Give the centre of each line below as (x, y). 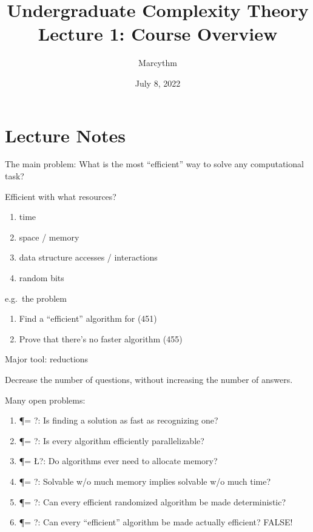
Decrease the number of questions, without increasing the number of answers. (149, 379)
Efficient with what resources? (61, 196)
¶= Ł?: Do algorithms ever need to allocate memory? (118, 461)
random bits (42, 278)
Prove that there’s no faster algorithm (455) (101, 338)
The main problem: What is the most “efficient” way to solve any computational (154, 164)
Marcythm (158, 63)
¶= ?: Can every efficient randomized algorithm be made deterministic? (153, 501)
